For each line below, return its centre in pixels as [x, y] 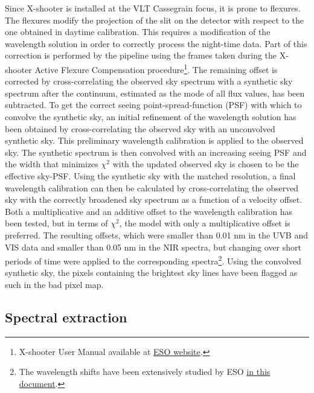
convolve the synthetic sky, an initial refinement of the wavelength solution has [151, 117]
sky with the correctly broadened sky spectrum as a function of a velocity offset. [154, 200]
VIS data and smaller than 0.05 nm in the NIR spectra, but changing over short [153, 247]
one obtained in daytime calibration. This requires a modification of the [138, 32]
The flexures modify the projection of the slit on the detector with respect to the [155, 20]
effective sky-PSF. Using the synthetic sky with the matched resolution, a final [150, 175]
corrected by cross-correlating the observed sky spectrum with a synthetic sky [149, 81]
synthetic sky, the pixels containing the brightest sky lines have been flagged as [151, 273]
